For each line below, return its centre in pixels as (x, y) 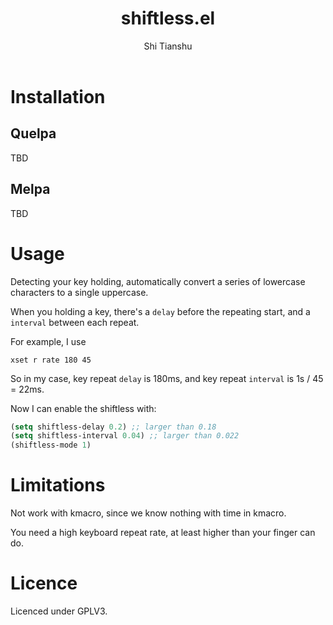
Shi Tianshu (168, 46)
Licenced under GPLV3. (59, 611)
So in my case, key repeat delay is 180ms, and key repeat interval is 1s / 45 (167, 378)
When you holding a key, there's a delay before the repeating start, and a (160, 311)
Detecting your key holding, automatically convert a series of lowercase (158, 281)
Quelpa (33, 133)
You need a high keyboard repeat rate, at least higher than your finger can (163, 533)
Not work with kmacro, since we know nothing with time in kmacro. (148, 513)
